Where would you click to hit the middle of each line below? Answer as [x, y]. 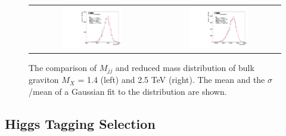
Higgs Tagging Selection [80, 123]
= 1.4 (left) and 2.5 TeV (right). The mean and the [171, 80]
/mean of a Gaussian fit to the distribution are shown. [128, 91]
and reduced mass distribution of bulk [185, 67]
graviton [44, 80]
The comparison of [63, 67]
